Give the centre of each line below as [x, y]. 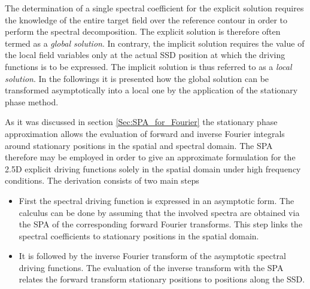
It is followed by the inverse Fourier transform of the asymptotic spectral [152, 256]
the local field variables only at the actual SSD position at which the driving [145, 55]
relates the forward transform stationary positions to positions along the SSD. [162, 279]
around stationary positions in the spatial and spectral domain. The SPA [139, 145]
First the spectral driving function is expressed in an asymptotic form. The [156, 200]
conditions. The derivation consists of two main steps [102, 180]
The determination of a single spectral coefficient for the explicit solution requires [154, 8]
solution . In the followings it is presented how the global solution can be [137, 78]
